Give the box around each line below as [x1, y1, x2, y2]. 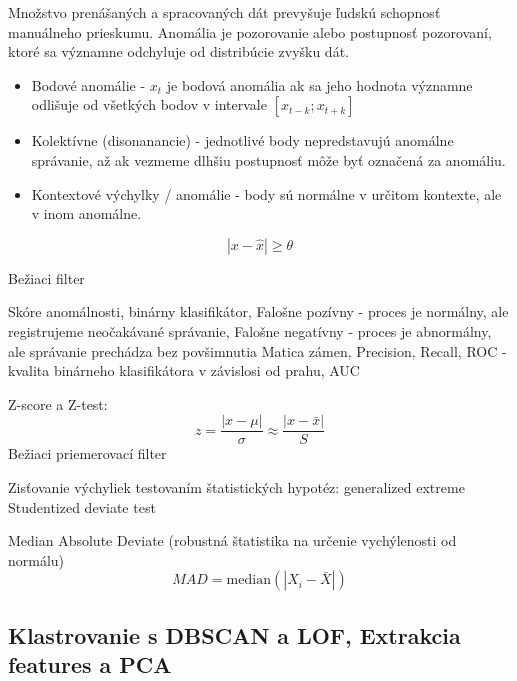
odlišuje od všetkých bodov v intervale [31, 94, 267, 115]
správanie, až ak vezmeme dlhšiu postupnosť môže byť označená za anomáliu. [31, 149, 506, 170]
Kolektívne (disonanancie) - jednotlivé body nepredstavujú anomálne [31, 130, 454, 151]
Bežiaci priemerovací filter [8, 443, 167, 464]
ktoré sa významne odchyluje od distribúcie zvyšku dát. [8, 41, 349, 62]
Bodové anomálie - [31, 74, 146, 95]
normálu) [8, 549, 65, 570]
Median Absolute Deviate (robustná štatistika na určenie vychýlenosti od [8, 530, 457, 551]
